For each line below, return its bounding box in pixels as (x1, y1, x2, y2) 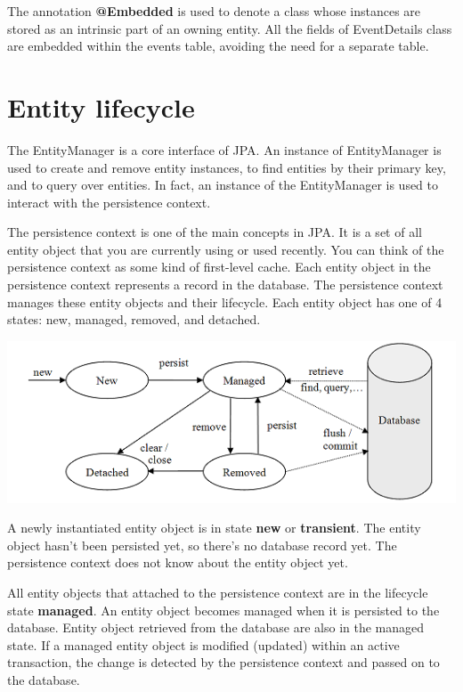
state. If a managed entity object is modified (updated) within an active (7, 635, 400, 654)
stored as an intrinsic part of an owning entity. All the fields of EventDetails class (7, 19, 452, 37)
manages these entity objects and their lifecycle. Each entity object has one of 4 (7, 292, 443, 311)
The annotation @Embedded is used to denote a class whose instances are (7, 2, 421, 20)
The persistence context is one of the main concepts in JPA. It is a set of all (7, 223, 422, 241)
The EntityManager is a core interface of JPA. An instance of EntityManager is (7, 140, 442, 159)
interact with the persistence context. (7, 192, 211, 211)
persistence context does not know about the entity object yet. (7, 553, 348, 572)
